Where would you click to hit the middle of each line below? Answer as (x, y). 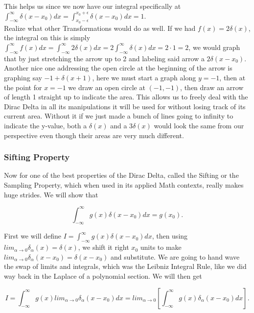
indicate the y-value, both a (46, 125)
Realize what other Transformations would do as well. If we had (100, 28)
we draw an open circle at (107, 87)
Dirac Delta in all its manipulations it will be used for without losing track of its (125, 106)
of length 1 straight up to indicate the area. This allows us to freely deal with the (126, 97)
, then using (170, 236)
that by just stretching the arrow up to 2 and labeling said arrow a (104, 58)
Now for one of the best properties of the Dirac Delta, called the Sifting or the (121, 175)
